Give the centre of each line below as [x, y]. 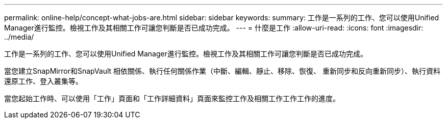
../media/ [19, 37]
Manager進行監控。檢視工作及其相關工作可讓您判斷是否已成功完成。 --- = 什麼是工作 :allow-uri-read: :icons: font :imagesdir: [214, 28]
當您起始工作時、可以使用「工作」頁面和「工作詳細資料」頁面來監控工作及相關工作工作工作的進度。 [172, 98]
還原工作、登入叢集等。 [43, 81]
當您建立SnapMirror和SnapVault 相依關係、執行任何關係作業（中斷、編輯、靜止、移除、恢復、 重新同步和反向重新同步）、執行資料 [222, 71]
